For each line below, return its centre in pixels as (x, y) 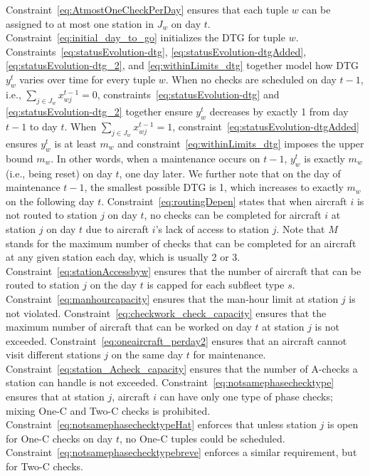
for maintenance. (229, 355)
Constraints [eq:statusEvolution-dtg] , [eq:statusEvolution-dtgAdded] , (156, 51)
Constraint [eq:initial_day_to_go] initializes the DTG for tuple (146, 37)
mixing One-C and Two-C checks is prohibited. (108, 410)
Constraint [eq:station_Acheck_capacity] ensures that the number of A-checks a (182, 368)
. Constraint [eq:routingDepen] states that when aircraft (224, 201)
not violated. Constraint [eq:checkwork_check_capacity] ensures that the (166, 312)
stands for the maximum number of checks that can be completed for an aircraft (181, 243)
